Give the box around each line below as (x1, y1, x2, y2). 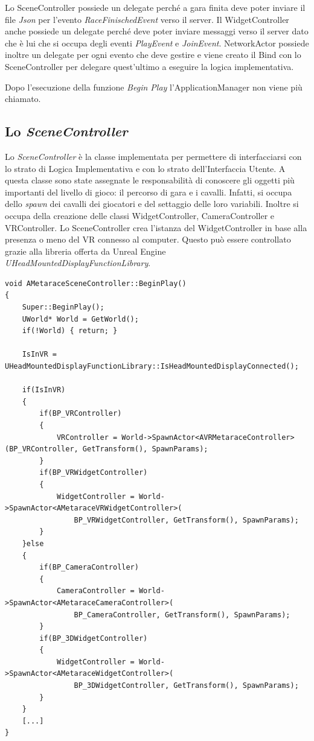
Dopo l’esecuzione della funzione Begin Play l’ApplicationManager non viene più (5, 80, 303, 93)
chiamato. (5, 92, 41, 105)
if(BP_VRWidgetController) (39, 468, 148, 477)
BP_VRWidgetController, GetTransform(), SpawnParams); (74, 515, 299, 524)
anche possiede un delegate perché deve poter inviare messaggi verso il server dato (5, 25, 309, 37)
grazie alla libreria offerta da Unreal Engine (5, 244, 166, 257)
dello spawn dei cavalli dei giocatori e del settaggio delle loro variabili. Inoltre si (5, 197, 299, 210)
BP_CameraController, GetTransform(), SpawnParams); (74, 610, 290, 619)
